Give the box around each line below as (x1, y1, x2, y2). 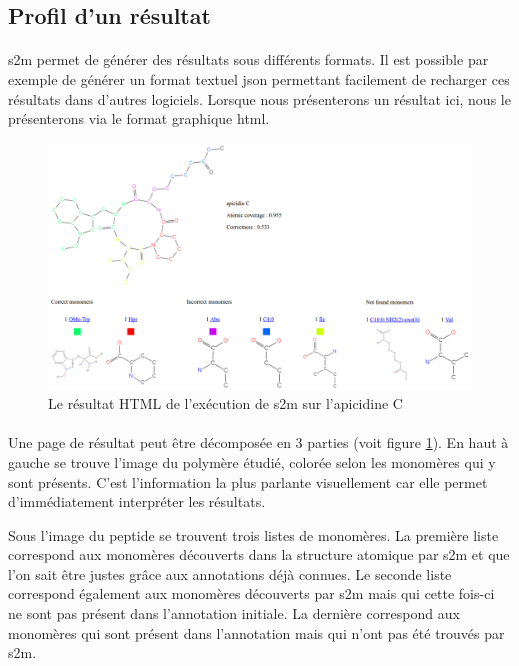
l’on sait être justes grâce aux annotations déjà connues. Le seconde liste (8, 563, 452, 584)
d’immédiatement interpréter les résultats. (8, 491, 266, 512)
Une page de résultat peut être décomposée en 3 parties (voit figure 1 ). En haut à (8, 432, 509, 453)
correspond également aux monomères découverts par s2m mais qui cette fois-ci (8, 583, 495, 604)
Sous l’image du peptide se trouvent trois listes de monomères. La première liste (8, 524, 499, 545)
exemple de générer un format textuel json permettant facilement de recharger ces (8, 68, 510, 89)
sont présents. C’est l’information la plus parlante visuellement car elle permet (8, 471, 488, 492)
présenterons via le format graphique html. (8, 108, 270, 129)
